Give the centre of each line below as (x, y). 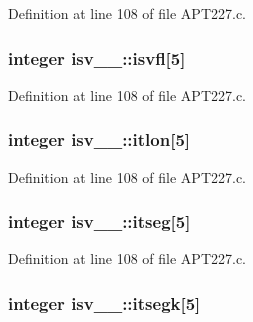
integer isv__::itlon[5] (99, 139)
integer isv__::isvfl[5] (97, 57)
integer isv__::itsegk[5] (104, 302)
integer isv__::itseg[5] (99, 221)
